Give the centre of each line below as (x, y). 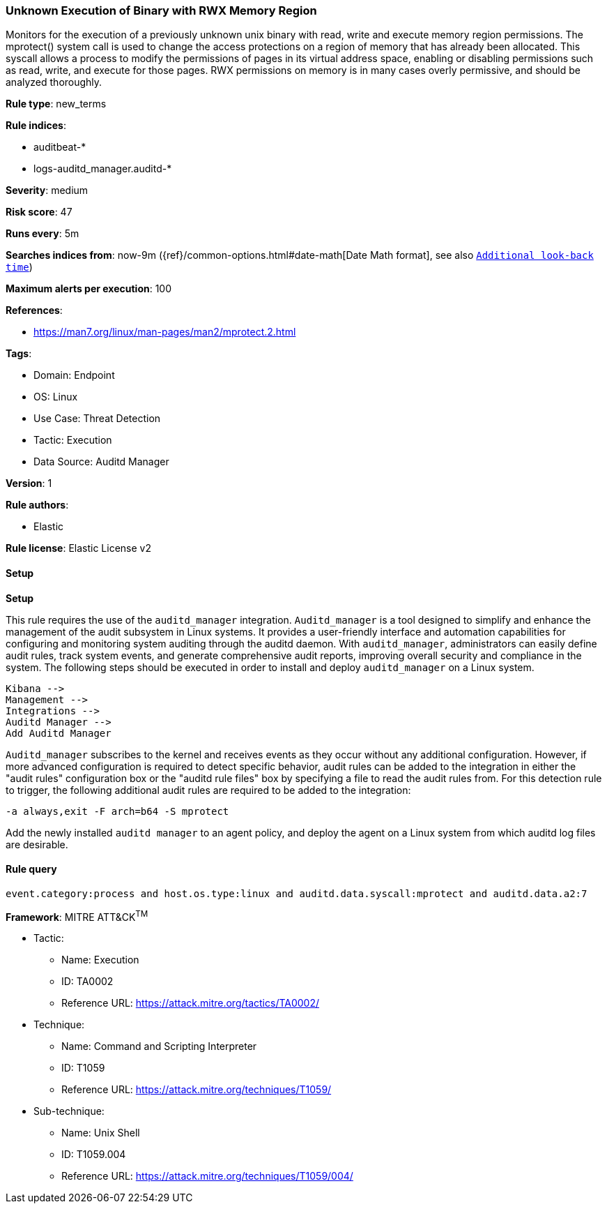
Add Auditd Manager (59, 733)
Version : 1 (29, 483)
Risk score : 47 (39, 212)
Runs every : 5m (43, 234)
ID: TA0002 (87, 982)
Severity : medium (47, 190)
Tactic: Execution (73, 440)
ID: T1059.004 (94, 1155)
